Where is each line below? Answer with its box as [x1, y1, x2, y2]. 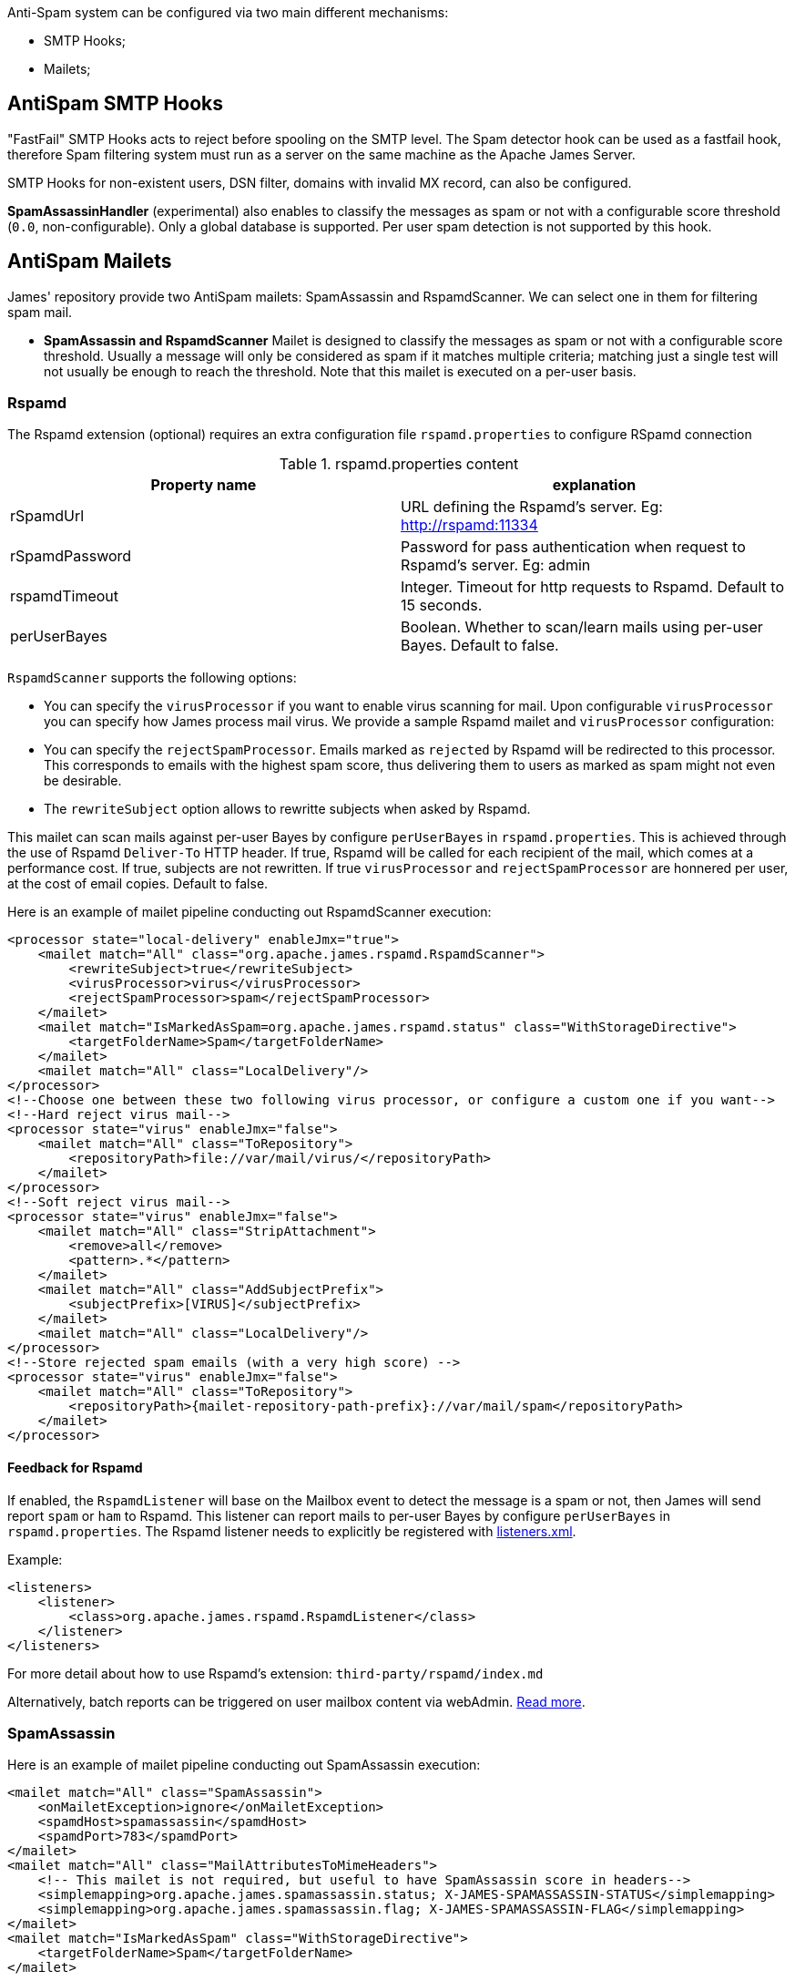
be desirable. [44, 773, 122, 789]
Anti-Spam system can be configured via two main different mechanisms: [7, 5, 449, 20]
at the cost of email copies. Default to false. [7, 876, 269, 892]
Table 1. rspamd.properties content [279, 455, 519, 474]
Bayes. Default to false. [401, 636, 559, 655]
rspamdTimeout [10, 587, 119, 606]
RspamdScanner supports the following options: [7, 670, 297, 686]
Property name [150, 476, 257, 495]
